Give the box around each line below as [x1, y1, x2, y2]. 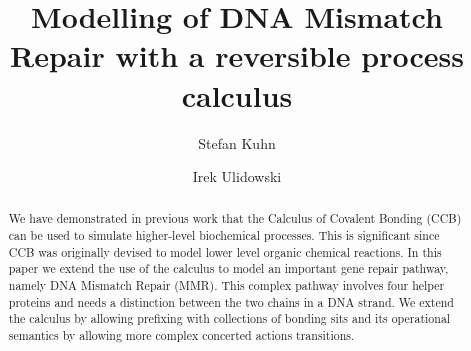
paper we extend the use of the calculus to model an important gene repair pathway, [8, 260, 449, 277]
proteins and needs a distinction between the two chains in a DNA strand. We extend [8, 293, 454, 310]
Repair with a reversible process [10, 35, 464, 76]
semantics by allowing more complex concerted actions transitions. [8, 327, 355, 344]
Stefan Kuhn [198, 132, 276, 153]
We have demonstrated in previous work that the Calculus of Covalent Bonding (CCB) [8, 210, 462, 227]
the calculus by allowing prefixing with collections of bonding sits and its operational [8, 310, 451, 327]
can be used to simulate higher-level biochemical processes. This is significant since [8, 227, 440, 244]
